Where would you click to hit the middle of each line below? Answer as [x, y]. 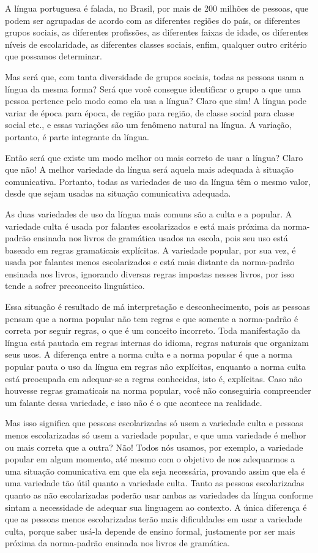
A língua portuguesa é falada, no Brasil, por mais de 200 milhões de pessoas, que [157, 8]
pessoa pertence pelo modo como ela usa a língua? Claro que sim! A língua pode [156, 101]
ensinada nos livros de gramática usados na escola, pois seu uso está [161, 238]
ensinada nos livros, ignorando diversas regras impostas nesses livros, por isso [150, 273]
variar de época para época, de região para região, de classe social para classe [150, 112]
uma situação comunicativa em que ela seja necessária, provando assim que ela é [155, 471]
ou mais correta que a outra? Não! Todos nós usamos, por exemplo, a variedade [154, 447]
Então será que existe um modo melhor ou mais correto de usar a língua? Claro [154, 157]
